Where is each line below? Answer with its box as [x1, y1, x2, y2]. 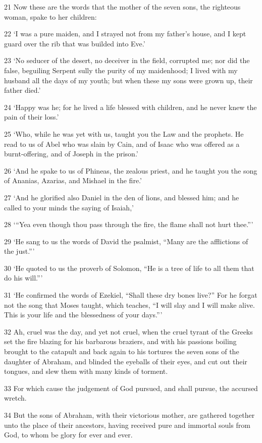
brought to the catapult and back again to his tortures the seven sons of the [4, 346, 239, 357]
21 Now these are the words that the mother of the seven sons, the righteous [4, 2, 241, 12]
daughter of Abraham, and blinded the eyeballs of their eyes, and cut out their [4, 356, 247, 366]
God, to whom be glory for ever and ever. [4, 429, 133, 440]
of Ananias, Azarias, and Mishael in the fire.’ [4, 175, 142, 186]
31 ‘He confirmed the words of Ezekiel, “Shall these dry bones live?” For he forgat [4, 290, 257, 300]
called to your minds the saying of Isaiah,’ [4, 202, 134, 212]
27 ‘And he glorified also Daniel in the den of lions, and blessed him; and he [4, 192, 239, 202]
